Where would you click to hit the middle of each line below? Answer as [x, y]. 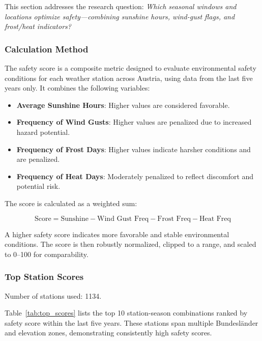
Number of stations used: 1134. [53, 295]
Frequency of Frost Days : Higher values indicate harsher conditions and [134, 149]
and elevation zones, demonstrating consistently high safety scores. [108, 333]
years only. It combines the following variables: [77, 88]
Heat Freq [215, 219]
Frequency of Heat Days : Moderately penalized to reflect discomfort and [135, 176]
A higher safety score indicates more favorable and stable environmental [117, 234]
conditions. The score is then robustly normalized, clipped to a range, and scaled [130, 244]
